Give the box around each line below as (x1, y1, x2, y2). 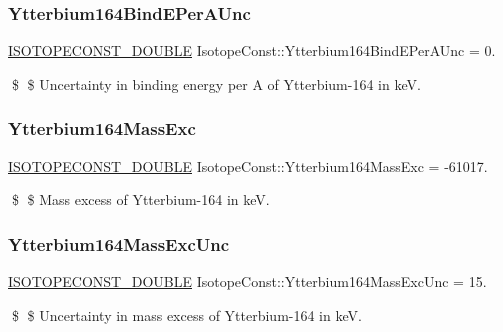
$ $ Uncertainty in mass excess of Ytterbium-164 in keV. (11, 304, 362, 325)
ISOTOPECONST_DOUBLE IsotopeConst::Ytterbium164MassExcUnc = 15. (8, 271, 487, 292)
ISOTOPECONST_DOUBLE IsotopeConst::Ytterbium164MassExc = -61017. (8, 155, 488, 176)
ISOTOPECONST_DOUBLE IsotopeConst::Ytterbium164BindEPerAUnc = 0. (8, 40, 496, 61)
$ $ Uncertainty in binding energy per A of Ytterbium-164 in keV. (11, 73, 421, 94)
